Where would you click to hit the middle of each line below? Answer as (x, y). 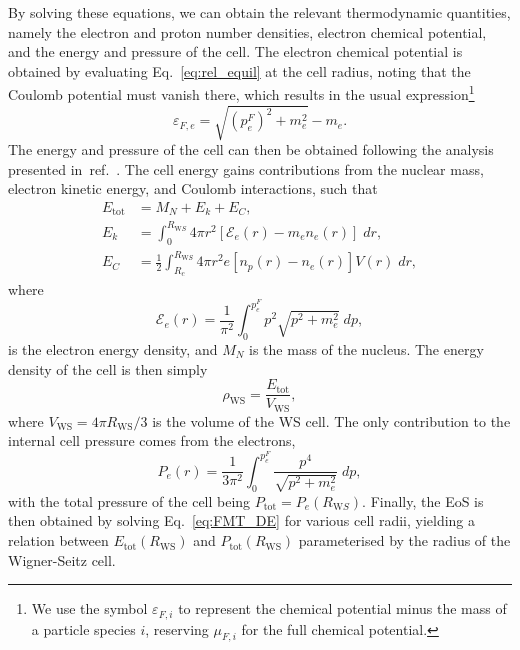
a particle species (83, 628)
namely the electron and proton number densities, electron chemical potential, (247, 31)
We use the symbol (89, 608)
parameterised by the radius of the (404, 540)
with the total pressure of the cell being (129, 500)
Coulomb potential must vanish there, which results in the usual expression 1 (241, 93)
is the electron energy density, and (113, 348)
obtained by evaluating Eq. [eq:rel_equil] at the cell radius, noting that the (239, 70)
